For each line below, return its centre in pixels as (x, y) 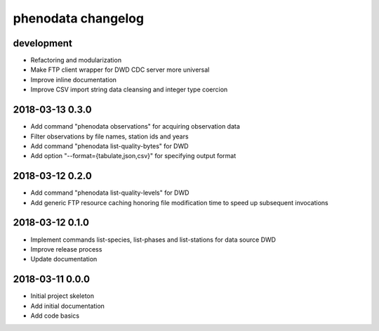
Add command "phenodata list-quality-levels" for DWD (110, 193)
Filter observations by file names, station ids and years (109, 136)
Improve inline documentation (74, 79)
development (43, 43)
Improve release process (66, 249)
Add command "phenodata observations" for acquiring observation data (135, 126)
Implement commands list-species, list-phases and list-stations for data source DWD (153, 240)
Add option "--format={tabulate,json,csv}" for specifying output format (133, 156)
